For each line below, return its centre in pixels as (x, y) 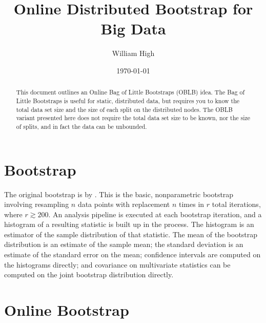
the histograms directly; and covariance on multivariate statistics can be (117, 264)
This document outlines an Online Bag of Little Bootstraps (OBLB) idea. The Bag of (130, 92)
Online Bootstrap (67, 310)
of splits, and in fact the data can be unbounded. (81, 126)
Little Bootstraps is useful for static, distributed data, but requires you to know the (128, 100)
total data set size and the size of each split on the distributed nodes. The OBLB (124, 109)
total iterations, (236, 204)
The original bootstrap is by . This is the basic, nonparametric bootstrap (119, 194)
